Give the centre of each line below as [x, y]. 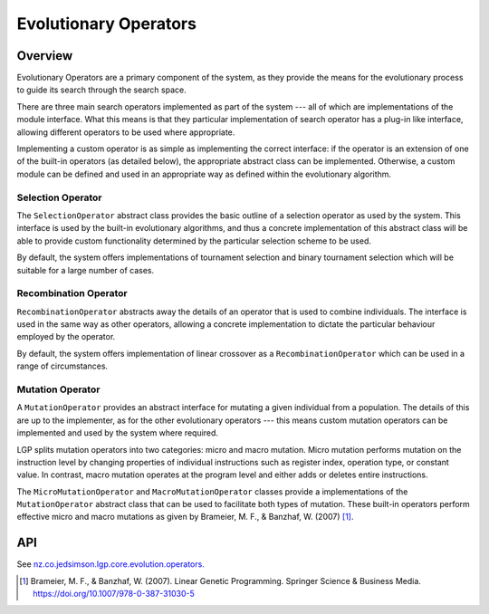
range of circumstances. [62, 366]
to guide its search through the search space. [101, 90]
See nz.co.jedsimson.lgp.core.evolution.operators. [111, 564]
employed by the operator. [66, 337]
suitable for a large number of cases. [86, 270]
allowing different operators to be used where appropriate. [126, 132]
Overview [45, 56]
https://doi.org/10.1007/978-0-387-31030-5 [114, 594]
